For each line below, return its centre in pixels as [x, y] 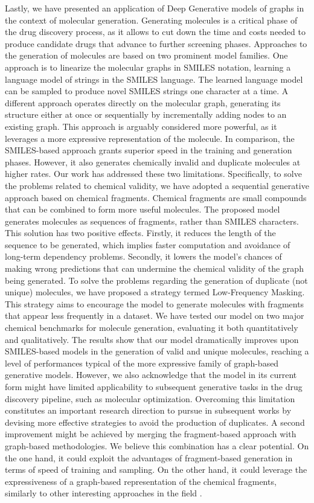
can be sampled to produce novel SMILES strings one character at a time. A [147, 91]
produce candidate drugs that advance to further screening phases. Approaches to [156, 43]
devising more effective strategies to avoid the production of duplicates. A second [155, 422]
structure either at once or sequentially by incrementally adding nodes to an [146, 114]
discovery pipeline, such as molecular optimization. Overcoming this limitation [150, 398]
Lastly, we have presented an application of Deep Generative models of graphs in [155, 8]
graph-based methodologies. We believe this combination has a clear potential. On [157, 445]
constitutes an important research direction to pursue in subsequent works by [148, 410]
